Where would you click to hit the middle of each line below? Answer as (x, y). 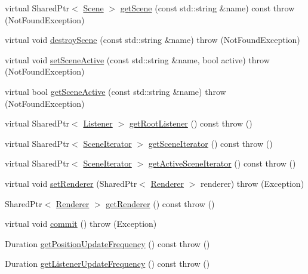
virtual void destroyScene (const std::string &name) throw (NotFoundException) (153, 40)
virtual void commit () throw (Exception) (81, 224)
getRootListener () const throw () (191, 123)
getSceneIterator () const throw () (210, 143)
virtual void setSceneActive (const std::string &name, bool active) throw (137, 59)
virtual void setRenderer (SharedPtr (71, 183)
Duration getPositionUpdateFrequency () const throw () (107, 243)
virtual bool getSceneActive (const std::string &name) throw (115, 91)
